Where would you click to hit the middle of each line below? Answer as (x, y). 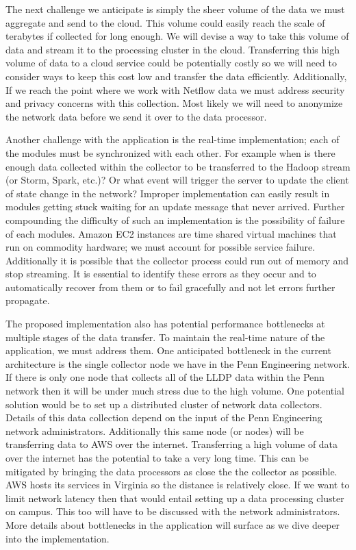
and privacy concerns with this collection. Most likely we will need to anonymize (174, 103)
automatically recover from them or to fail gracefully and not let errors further (170, 287)
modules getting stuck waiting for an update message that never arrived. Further (175, 207)
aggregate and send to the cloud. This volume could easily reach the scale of (165, 22)
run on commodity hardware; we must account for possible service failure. (161, 247)
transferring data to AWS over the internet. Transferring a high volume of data (172, 444)
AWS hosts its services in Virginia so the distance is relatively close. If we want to (178, 485)
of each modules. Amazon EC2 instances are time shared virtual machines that (171, 233)
